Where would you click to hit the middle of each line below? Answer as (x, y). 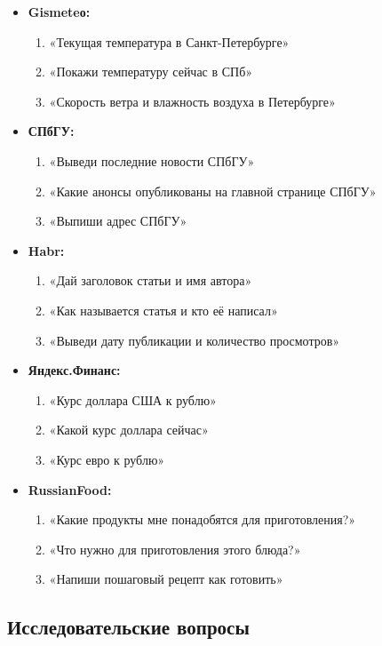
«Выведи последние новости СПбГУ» (152, 160)
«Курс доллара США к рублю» (133, 399)
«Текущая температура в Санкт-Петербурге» (169, 41)
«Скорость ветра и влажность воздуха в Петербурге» (192, 101)
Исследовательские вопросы (128, 627)
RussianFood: (70, 489)
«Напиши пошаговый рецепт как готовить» (166, 579)
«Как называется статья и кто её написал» (163, 310)
